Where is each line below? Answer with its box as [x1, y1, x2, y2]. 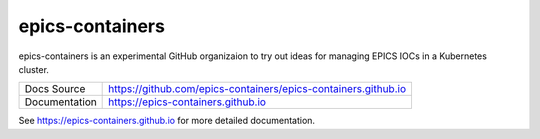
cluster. [18, 63, 50, 75]
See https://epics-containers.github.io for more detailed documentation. [18, 115, 315, 127]
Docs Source [24, 82, 86, 96]
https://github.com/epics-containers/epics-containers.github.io [108, 82, 407, 96]
